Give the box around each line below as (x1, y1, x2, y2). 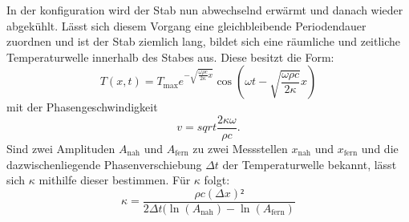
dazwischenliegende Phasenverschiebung (6, 155, 202, 172)
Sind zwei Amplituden (6, 140, 115, 157)
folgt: (204, 172, 230, 188)
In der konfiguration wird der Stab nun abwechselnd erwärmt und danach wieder (6, 2, 403, 18)
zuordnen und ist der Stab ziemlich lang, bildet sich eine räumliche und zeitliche (6, 33, 401, 50)
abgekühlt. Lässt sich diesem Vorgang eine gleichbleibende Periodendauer (6, 17, 366, 34)
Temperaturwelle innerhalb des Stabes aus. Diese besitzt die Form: (6, 48, 334, 65)
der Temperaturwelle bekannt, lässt (222, 155, 397, 172)
